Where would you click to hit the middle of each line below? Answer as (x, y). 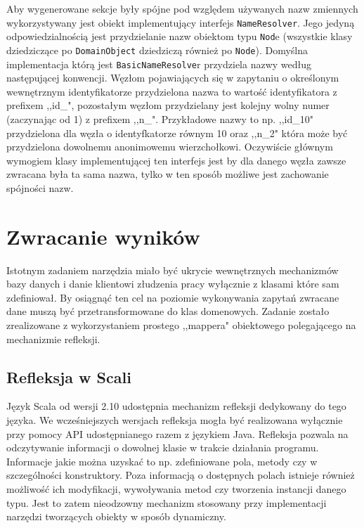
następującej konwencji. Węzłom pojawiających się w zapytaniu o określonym (173, 78)
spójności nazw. (40, 187)
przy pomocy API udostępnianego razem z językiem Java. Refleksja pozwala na (177, 433)
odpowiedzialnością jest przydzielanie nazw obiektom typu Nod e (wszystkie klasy (180, 36)
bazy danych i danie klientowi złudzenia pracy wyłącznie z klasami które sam (173, 284)
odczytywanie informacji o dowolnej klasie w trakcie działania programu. (163, 447)
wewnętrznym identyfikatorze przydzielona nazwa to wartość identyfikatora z (172, 91)
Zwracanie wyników (103, 236)
